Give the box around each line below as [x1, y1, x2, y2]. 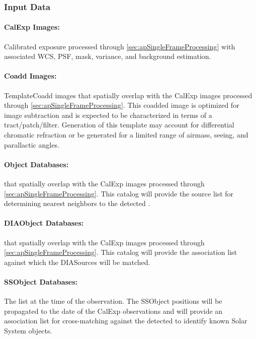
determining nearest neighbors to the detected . [4, 198, 150, 209]
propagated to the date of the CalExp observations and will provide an [4, 305, 223, 316]
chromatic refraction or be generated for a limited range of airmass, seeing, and [4, 129, 248, 140]
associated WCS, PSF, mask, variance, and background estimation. [4, 51, 211, 61]
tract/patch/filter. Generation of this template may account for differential [4, 119, 234, 130]
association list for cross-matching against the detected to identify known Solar [4, 315, 247, 326]
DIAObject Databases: [4, 218, 84, 228]
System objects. [4, 325, 52, 335]
